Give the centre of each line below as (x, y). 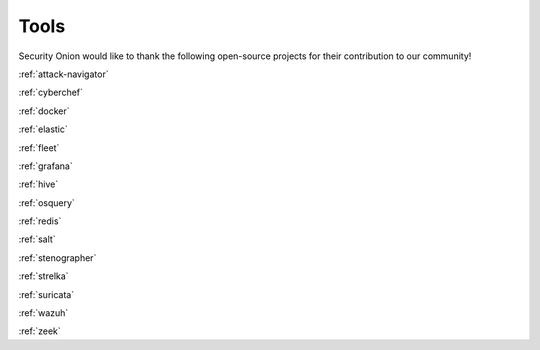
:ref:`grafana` (46, 166)
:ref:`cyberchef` (51, 92)
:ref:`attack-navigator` (63, 74)
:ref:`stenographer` (57, 257)
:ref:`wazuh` (43, 313)
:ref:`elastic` (43, 129)
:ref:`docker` (44, 111)
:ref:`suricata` (46, 294)
